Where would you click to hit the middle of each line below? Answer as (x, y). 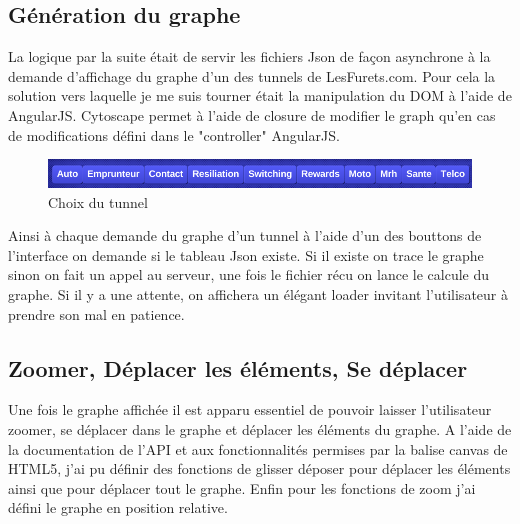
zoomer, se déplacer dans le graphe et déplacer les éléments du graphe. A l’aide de (260, 428)
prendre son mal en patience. (96, 313)
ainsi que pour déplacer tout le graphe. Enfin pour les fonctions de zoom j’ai (242, 487)
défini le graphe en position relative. (118, 507)
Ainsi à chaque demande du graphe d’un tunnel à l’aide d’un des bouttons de (245, 235)
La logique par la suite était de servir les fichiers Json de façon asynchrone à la (249, 56)
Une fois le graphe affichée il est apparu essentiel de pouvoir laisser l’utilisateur (250, 409)
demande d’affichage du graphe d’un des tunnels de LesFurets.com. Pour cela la (252, 75)
